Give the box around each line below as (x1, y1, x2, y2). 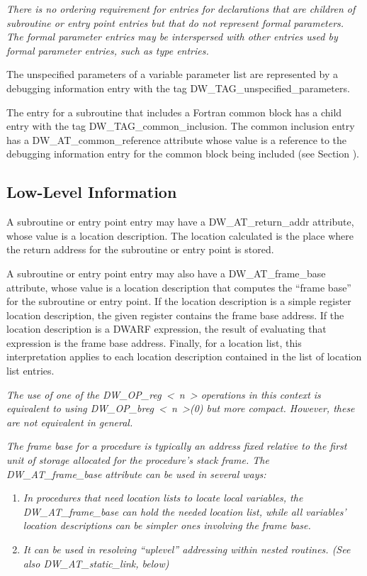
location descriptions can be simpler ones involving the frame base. (23, 518, 311, 533)
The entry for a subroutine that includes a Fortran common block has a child (6, 104, 342, 119)
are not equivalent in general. (6, 414, 133, 429)
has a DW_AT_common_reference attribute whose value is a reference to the (6, 132, 347, 147)
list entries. (6, 363, 55, 378)
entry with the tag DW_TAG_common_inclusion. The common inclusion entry (6, 118, 355, 133)
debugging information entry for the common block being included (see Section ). (6, 146, 360, 161)
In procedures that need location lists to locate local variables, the (23, 490, 303, 505)
